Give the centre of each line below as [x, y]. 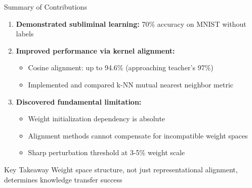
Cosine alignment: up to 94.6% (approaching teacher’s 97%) [121, 67]
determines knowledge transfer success [63, 179]
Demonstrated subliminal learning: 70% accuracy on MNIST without [131, 23]
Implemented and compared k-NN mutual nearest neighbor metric [131, 84]
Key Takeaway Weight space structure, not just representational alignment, [121, 169]
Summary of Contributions [46, 7]
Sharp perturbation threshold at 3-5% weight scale [107, 152]
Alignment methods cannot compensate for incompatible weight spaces [138, 135]
